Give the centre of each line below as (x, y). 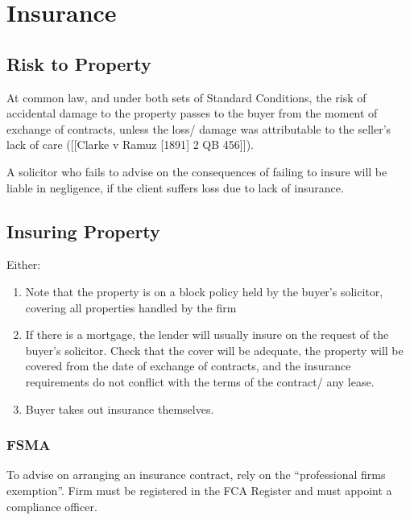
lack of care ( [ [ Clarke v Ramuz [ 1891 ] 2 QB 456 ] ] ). (130, 144)
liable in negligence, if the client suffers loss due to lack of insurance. (175, 187)
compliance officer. (52, 506)
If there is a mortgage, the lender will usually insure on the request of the (207, 334)
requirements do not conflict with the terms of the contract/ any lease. (200, 381)
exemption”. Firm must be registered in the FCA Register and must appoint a (199, 490)
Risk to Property (79, 63)
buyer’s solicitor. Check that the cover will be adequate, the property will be (214, 350)
